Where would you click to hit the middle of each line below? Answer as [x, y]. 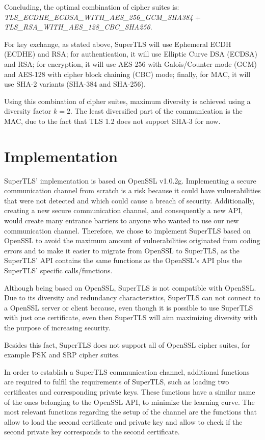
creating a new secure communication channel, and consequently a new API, [124, 210]
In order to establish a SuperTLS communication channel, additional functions [127, 371]
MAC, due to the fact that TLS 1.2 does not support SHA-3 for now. [112, 121]
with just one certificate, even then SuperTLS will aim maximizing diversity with [131, 317]
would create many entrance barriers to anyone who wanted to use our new [122, 221]
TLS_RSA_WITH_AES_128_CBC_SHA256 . [78, 27]
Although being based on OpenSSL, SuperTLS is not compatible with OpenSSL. [130, 287]
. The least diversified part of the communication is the [156, 111]
